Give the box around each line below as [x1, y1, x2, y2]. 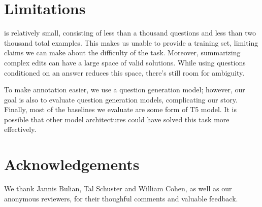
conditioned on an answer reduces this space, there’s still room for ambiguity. [4, 67, 245, 78]
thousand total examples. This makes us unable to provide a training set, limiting [4, 37, 258, 48]
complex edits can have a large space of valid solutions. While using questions [4, 57, 246, 67]
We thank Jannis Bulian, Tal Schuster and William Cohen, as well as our [4, 183, 232, 194]
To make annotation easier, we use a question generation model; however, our [4, 84, 245, 95]
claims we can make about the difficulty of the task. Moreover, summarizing [4, 47, 241, 58]
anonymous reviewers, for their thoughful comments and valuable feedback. [4, 193, 238, 203]
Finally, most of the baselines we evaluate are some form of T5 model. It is [4, 104, 237, 115]
